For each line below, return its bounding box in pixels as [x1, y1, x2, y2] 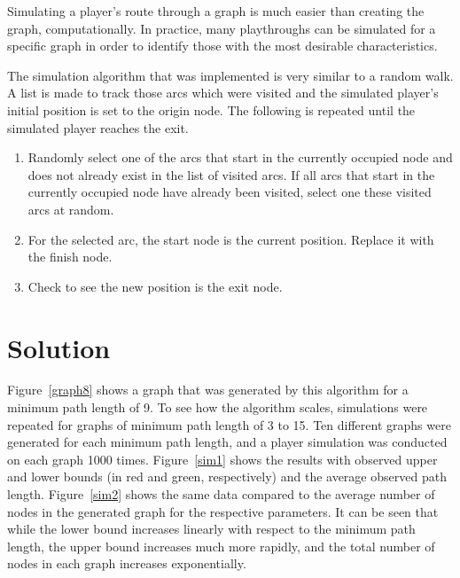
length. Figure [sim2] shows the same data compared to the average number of [7, 485, 435, 503]
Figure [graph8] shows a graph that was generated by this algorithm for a [7, 380, 409, 399]
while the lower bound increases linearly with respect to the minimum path [7, 519, 416, 538]
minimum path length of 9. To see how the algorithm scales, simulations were [7, 398, 428, 417]
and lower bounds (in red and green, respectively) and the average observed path [7, 467, 447, 486]
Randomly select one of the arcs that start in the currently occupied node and [27, 148, 453, 167]
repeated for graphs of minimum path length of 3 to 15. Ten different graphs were [7, 415, 451, 433]
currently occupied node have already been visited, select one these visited [27, 183, 432, 201]
